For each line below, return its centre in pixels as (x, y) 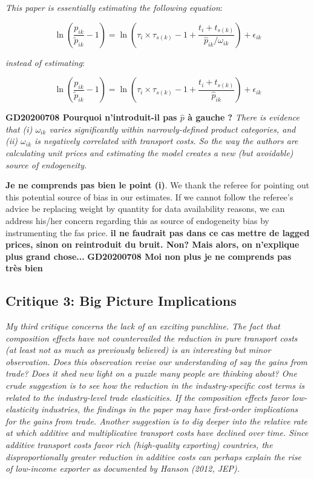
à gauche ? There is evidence (244, 117)
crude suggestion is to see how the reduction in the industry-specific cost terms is (155, 385)
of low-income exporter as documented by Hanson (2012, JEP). (123, 468)
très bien (24, 268)
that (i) (19, 129)
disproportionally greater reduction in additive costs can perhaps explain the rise (154, 456)
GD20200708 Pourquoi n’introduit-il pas (91, 117)
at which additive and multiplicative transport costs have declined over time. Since (157, 433)
